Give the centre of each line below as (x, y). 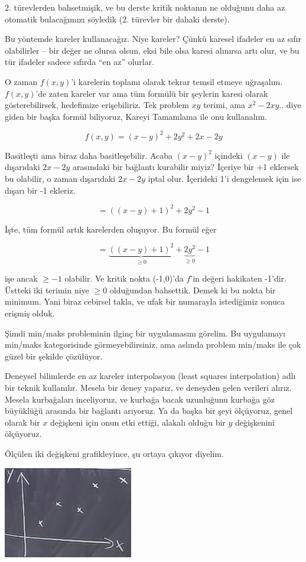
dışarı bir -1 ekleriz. (40, 190)
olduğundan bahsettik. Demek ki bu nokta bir (193, 290)
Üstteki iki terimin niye (47, 290)
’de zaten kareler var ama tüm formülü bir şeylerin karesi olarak (152, 93)
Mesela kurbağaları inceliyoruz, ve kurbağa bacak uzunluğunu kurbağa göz (140, 399)
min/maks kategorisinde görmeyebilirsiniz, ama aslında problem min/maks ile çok (153, 344)
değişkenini (255, 422)
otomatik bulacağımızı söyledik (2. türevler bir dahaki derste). (117, 19)
